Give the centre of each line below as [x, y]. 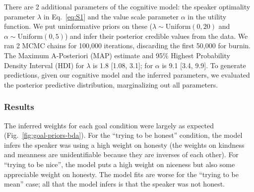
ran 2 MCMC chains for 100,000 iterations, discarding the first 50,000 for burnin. [127, 46]
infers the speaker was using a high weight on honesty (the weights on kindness [124, 144]
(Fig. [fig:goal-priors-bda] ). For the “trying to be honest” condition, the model [123, 135]
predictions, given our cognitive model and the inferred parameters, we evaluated [127, 75]
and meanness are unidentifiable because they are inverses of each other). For [121, 154]
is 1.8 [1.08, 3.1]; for [123, 65]
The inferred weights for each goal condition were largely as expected [109, 125]
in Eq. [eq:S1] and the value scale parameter [111, 16]
